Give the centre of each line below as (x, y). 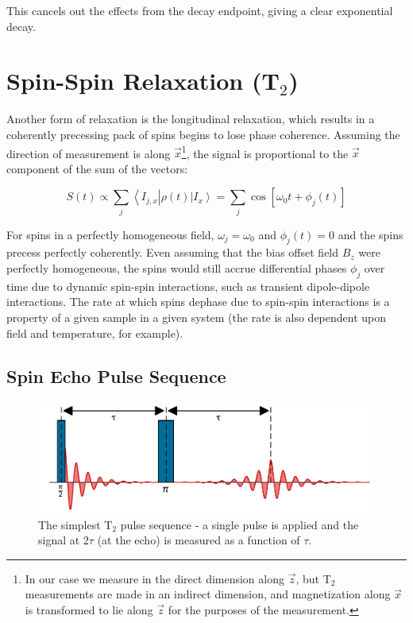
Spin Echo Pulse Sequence (116, 375)
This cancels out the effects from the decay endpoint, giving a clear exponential (200, 10)
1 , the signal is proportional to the (265, 152)
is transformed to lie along (89, 609)
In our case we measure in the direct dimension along (154, 578)
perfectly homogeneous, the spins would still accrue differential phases (177, 268)
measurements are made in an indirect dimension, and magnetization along (208, 594)
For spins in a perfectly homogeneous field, (110, 234)
